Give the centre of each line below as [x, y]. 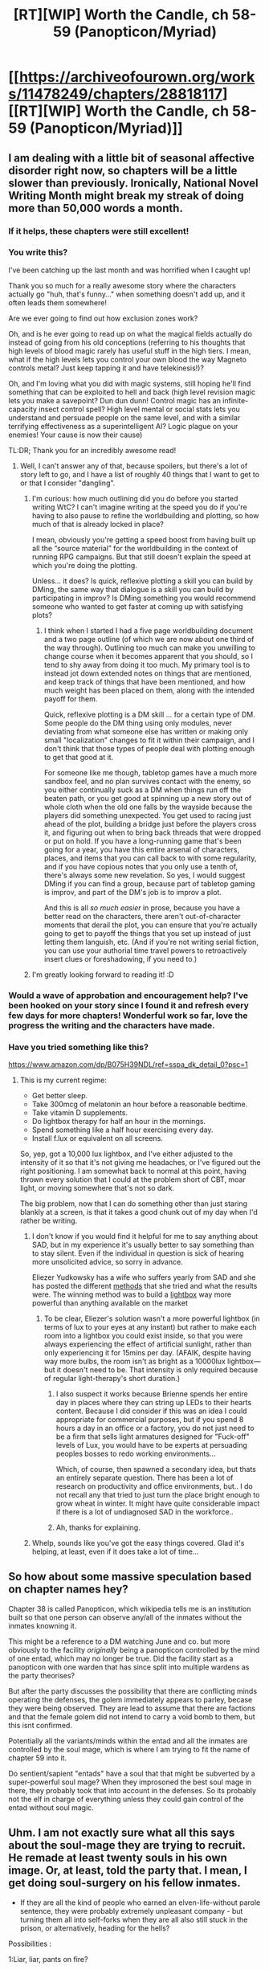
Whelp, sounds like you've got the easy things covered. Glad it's [138, 1543]
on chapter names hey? [68, 1590]
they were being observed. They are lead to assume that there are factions [132, 1708]
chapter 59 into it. [37, 1758]
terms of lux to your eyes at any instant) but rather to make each [150, 1327]
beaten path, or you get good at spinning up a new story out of [148, 798]
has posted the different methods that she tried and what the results [145, 1286]
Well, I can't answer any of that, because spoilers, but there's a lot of [134, 466]
